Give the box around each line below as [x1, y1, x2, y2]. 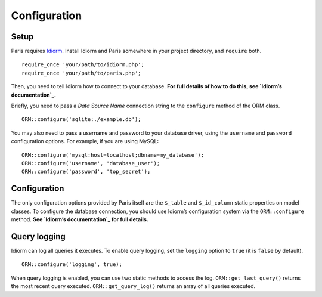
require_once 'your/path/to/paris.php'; [21, 69, 141, 76]
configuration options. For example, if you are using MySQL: [11, 138, 159, 145]
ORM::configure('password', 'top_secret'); [21, 168, 151, 175]
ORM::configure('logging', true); [21, 261, 122, 268]
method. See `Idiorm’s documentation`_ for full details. [11, 216, 148, 223]
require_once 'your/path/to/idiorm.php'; [21, 61, 144, 68]
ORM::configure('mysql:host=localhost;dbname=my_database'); [21, 151, 204, 158]
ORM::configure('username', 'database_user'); [21, 160, 160, 166]
